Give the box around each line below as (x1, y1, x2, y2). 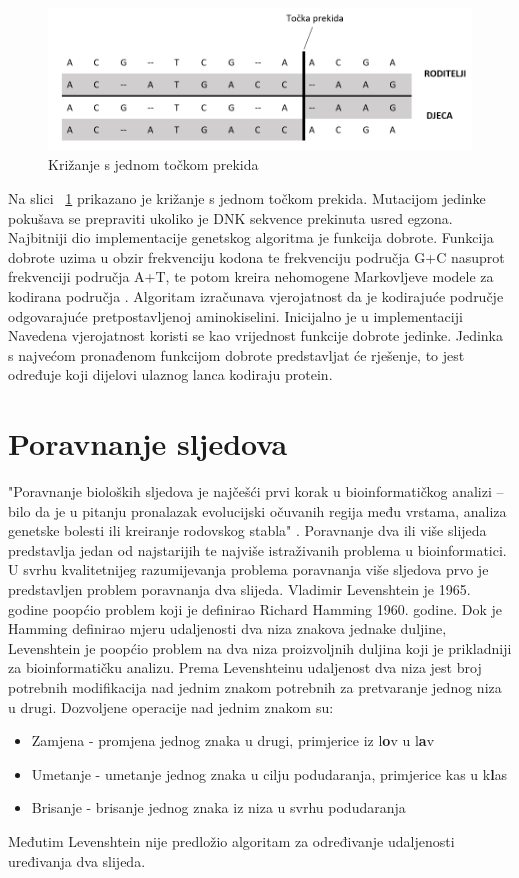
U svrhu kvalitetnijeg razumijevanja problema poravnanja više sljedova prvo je (8, 559, 489, 580)
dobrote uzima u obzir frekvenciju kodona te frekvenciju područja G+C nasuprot (8, 246, 505, 267)
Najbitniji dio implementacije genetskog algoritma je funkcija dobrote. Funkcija (8, 227, 494, 248)
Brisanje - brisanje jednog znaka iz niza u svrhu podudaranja (31, 797, 406, 818)
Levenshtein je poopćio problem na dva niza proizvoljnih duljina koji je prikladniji (8, 637, 512, 658)
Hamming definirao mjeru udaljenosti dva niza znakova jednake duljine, (8, 618, 447, 639)
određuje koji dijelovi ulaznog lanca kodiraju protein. (8, 364, 333, 385)
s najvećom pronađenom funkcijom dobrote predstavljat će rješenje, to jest (8, 344, 465, 365)
